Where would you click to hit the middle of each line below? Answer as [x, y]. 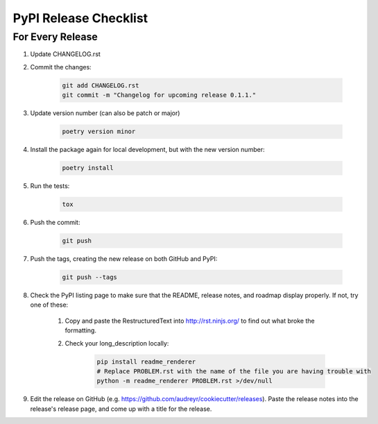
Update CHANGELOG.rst [65, 54]
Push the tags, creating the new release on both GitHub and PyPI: [124, 259]
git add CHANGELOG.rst [101, 85]
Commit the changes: [61, 67]
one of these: [49, 305]
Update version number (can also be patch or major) [105, 113]
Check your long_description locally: [117, 343]
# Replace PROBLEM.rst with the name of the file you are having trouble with [234, 371]
